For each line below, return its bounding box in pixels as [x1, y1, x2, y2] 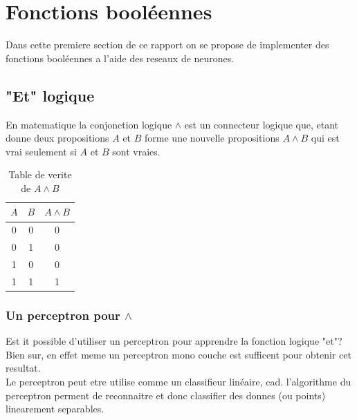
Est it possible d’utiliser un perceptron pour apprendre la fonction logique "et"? [6, 334, 342, 348]
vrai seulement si [6, 144, 77, 158]
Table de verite [8, 167, 72, 182]
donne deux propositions [6, 131, 109, 145]
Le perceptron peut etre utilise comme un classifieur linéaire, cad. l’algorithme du [6, 374, 351, 388]
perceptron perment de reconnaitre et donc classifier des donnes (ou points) [6, 388, 326, 402]
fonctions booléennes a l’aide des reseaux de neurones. [6, 50, 235, 65]
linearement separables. [6, 401, 104, 416]
